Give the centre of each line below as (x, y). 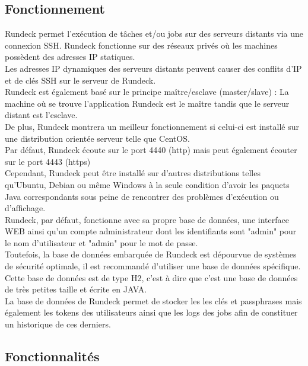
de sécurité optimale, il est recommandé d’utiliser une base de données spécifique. (153, 266)
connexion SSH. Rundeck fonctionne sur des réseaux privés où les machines (141, 45)
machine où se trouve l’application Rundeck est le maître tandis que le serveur (147, 103)
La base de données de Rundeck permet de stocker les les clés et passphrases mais (153, 300)
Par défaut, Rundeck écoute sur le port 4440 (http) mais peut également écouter (151, 150)
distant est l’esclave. (41, 115)
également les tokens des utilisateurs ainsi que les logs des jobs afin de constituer (151, 312)
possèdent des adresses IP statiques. (70, 57)
